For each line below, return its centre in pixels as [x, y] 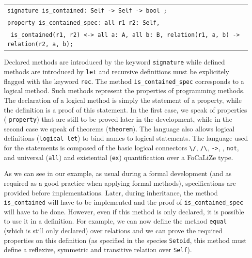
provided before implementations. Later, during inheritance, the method [111, 192]
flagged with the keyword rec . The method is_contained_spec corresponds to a [124, 81]
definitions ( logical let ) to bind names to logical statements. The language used [126, 138]
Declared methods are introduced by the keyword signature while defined [115, 62]
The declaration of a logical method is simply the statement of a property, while [123, 100]
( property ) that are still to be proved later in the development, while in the [118, 119]
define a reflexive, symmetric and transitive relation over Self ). [98, 250]
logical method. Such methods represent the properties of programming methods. [125, 90]
